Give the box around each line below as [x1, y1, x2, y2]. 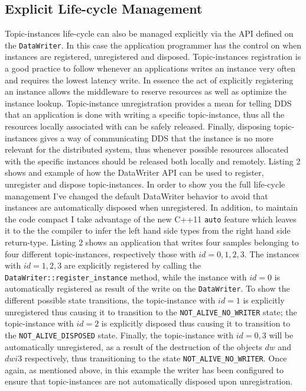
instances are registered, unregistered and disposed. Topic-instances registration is [5, 50, 301, 63]
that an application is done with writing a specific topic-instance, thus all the [5, 108, 285, 121]
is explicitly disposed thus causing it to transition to [101, 317, 291, 329]
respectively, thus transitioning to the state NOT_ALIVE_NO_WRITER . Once [24, 352, 287, 364]
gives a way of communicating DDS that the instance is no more [40, 131, 274, 144]
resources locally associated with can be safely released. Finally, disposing [5, 120, 271, 133]
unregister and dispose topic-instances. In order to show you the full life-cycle [5, 177, 285, 190]
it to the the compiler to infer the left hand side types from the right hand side [5, 224, 291, 237]
